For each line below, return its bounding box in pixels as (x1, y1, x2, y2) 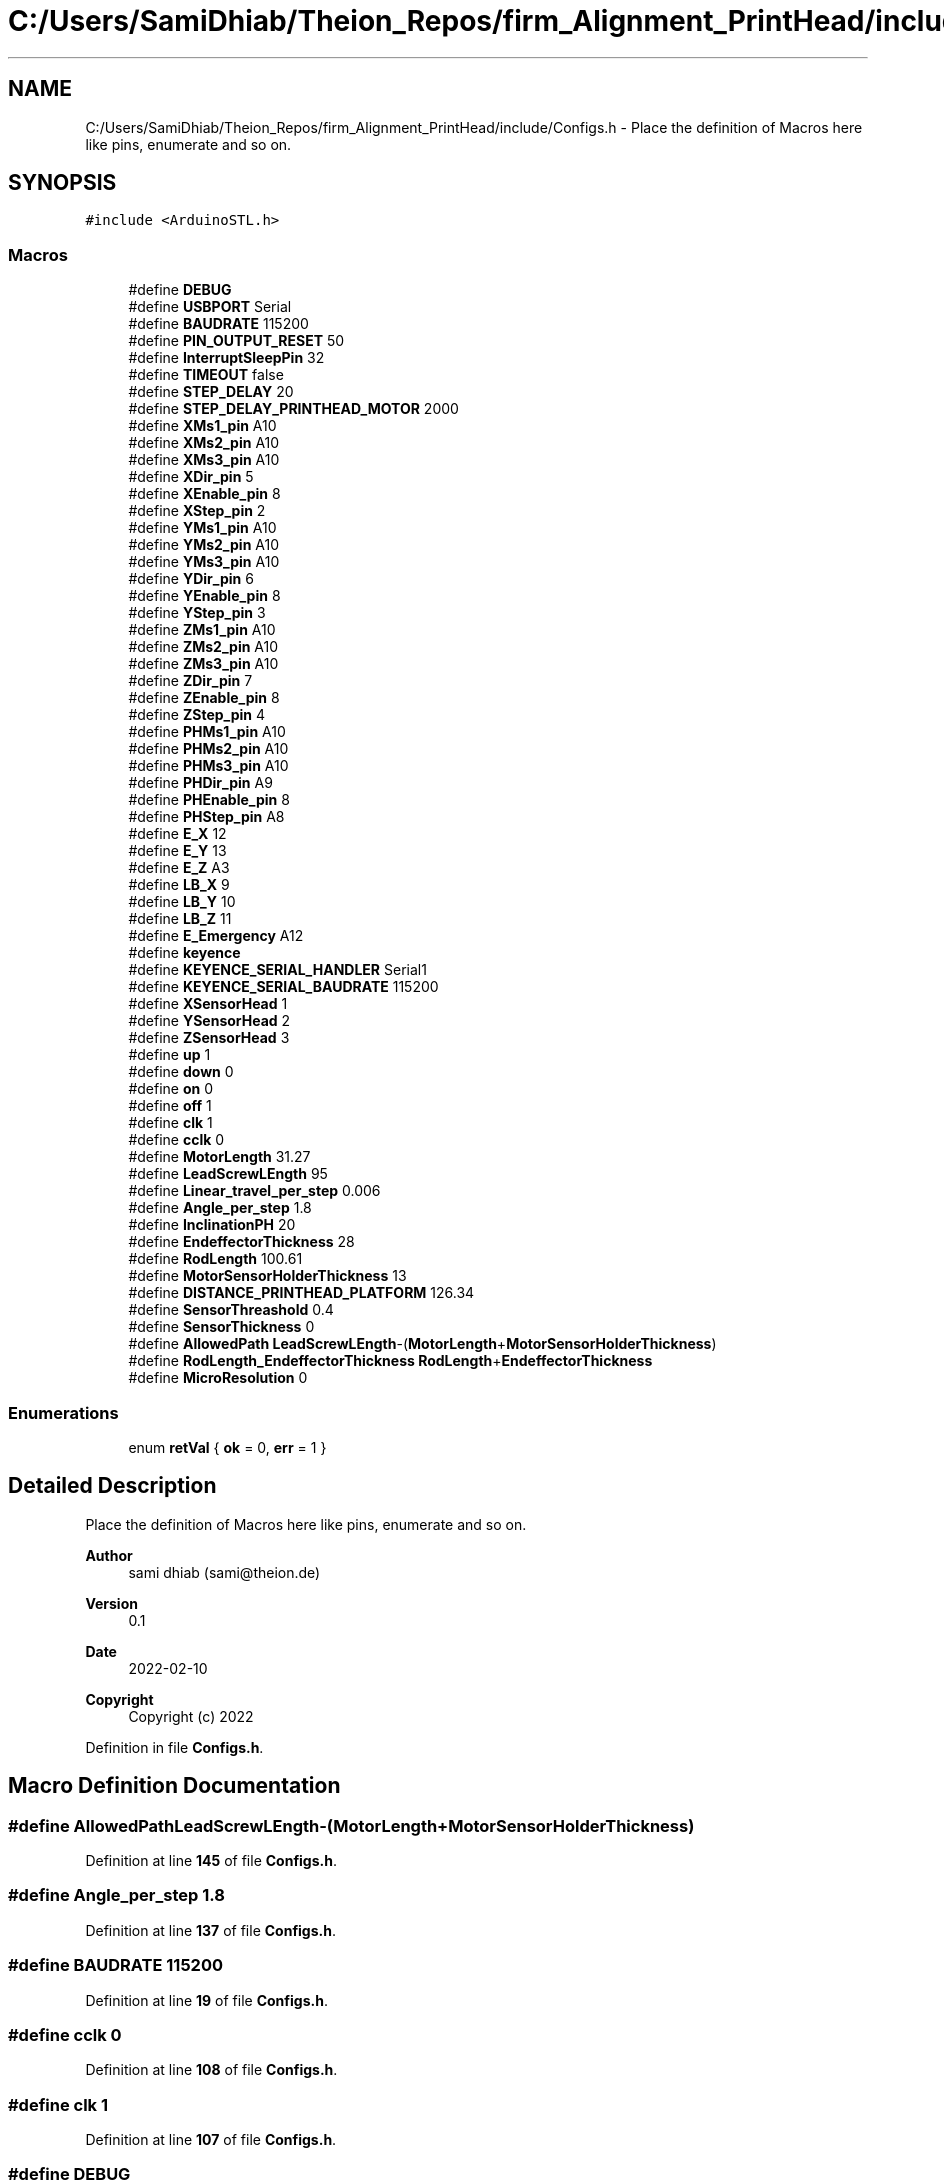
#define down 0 (128, 1063, 234, 1081)
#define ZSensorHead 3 (128, 1029, 290, 1047)
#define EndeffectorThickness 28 (128, 1233, 355, 1251)
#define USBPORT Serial (128, 298, 292, 316)
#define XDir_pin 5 (128, 468, 254, 486)
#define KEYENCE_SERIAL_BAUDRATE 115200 (128, 978, 439, 996)
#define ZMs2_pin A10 (128, 638, 279, 656)
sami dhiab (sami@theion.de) (128, 1563, 321, 1581)
